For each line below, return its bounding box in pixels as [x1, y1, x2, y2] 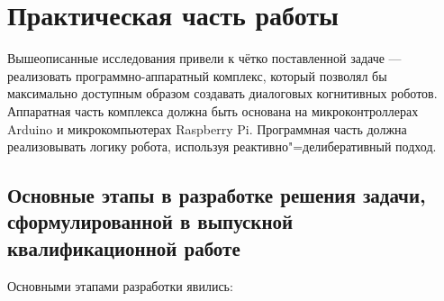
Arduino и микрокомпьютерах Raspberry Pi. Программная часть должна [7, 119, 407, 138]
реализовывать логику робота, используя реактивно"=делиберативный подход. [7, 137, 437, 156]
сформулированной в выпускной [7, 207, 294, 235]
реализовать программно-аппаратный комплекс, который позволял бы [7, 66, 387, 85]
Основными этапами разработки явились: [7, 276, 233, 295]
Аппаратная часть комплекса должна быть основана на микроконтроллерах [7, 101, 419, 120]
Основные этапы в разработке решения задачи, [7, 181, 426, 209]
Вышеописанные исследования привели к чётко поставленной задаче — [7, 49, 402, 68]
